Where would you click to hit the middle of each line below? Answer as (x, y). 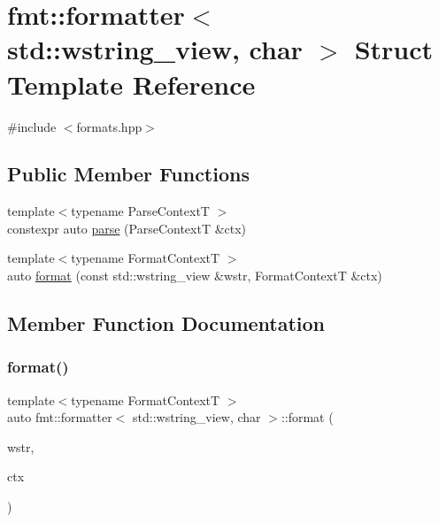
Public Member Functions (128, 174)
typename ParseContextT (140, 211)
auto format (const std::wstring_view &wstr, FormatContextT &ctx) (195, 276)
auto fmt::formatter (60, 417)
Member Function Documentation (166, 323)
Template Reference (131, 84)
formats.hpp (109, 126)
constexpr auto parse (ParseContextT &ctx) (127, 228)
